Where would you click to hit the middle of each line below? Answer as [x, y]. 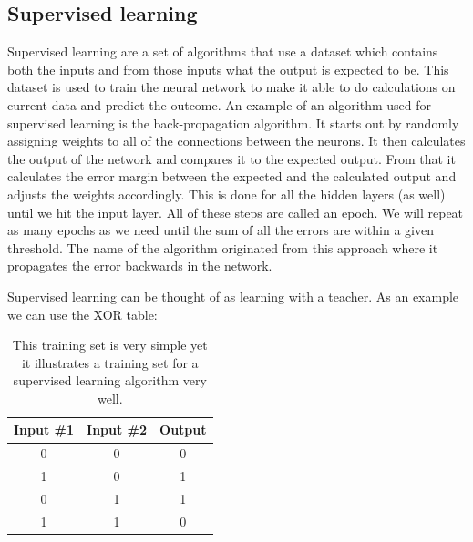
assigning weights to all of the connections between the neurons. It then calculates [236, 141]
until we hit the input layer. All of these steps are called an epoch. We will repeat [236, 212]
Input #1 [44, 430]
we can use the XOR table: [82, 314]
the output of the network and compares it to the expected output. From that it [231, 158]
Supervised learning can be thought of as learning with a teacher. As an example [233, 296]
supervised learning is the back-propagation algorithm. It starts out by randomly [233, 123]
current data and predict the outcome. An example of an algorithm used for [220, 104]
